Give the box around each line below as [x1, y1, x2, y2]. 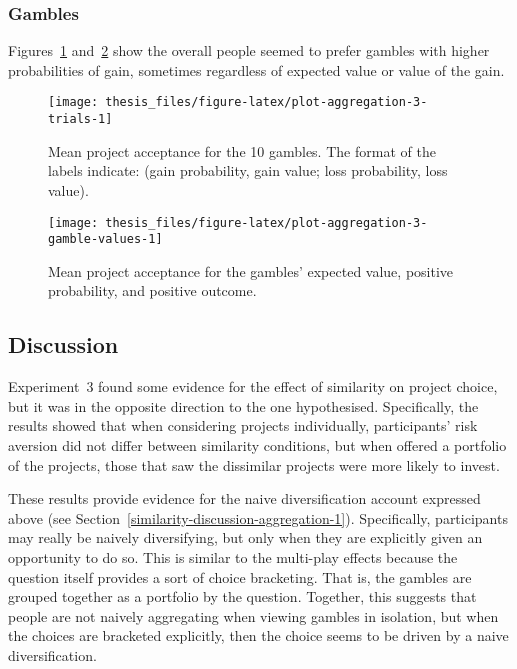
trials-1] [48, 112, 113, 127]
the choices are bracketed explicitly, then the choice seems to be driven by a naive [8, 625, 509, 646]
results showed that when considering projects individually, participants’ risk [8, 415, 478, 436]
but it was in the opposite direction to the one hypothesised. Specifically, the [8, 395, 479, 416]
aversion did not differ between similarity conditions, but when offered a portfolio [8, 434, 507, 455]
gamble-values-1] [48, 232, 163, 247]
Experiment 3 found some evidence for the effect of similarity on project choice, [8, 376, 498, 397]
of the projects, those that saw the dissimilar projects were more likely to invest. [8, 454, 500, 475]
